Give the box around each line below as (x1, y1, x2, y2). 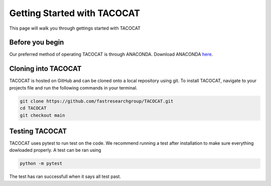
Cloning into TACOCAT (9, 64, 82, 73)
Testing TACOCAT (9, 127, 67, 135)
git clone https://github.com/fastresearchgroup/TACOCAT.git (20, 98, 174, 104)
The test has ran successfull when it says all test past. (9, 173, 121, 179)
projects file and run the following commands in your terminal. (9, 84, 138, 90)
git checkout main (20, 112, 65, 118)
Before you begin (9, 38, 64, 47)
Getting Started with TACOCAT (9, 8, 141, 19)
